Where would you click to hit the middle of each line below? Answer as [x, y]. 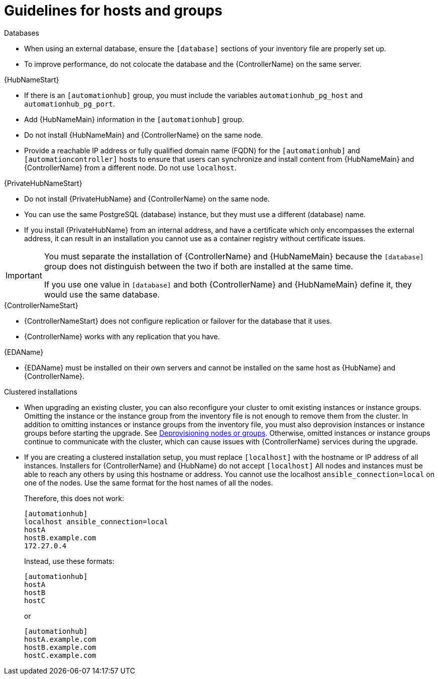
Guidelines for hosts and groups [113, 11]
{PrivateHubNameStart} [43, 183]
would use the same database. [102, 294]
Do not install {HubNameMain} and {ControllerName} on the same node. [144, 135]
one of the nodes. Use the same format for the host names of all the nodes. [149, 482]
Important [24, 275]
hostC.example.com [60, 655]
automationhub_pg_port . [70, 104]
